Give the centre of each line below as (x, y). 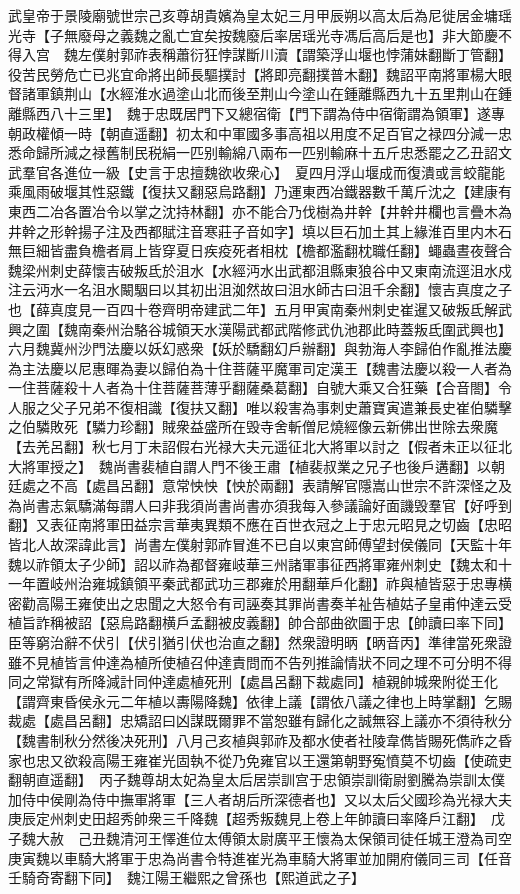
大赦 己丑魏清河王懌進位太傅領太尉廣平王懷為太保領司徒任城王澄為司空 (273, 837)
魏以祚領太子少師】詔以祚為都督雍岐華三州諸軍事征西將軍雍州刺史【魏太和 (253, 563)
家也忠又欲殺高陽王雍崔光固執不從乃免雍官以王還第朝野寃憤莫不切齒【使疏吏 (260, 759)
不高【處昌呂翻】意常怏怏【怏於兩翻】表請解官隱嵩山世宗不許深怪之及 (280, 485)
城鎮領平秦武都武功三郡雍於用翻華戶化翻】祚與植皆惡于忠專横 (308, 583)
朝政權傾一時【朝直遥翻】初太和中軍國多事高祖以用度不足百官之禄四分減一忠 (260, 132)
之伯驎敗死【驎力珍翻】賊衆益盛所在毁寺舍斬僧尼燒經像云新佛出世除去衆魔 (253, 426)
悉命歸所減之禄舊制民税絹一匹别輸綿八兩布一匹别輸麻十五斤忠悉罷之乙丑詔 (253, 152)
